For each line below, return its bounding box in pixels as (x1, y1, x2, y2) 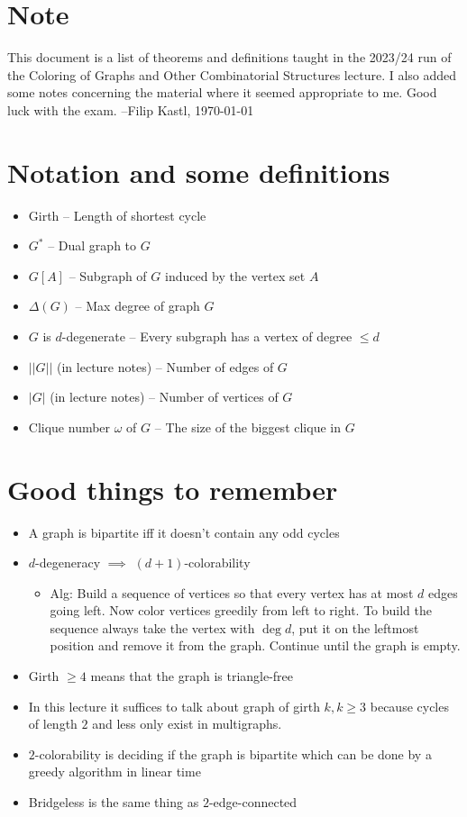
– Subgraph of (69, 266, 147, 285)
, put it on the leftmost (291, 618, 419, 637)
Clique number (28, 417, 111, 436)
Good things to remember (7, 470, 338, 507)
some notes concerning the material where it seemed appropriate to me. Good (7, 83, 437, 102)
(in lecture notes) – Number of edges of (57, 357, 274, 376)
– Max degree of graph (75, 296, 200, 315)
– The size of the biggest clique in (154, 417, 341, 436)
